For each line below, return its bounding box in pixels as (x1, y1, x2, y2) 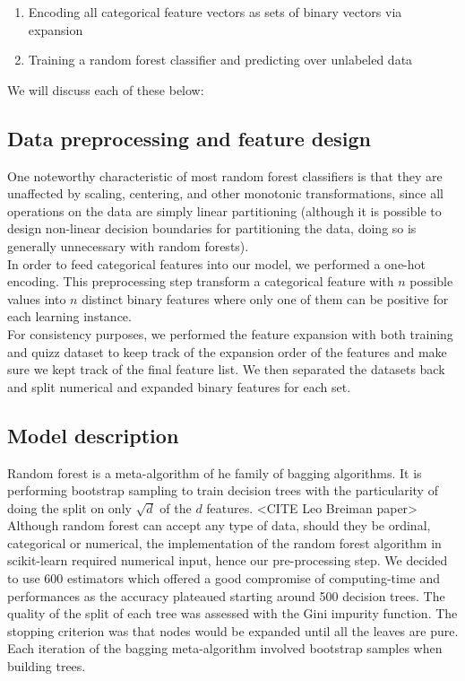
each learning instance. (7, 307, 132, 326)
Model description (7, 421, 179, 449)
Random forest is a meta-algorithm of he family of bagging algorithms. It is (7, 463, 422, 482)
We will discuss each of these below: (7, 80, 204, 99)
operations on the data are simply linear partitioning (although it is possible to (7, 201, 442, 220)
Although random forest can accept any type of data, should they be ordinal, (7, 516, 431, 535)
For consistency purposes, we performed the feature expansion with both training (7, 324, 453, 343)
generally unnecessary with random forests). (7, 236, 249, 255)
